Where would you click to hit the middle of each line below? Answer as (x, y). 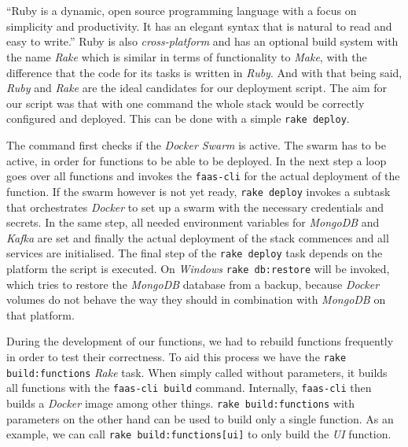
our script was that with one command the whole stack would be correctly (186, 103)
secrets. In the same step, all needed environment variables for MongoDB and (193, 222)
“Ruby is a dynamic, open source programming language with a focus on (182, 11)
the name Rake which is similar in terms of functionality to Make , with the (187, 56)
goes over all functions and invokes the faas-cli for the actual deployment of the (203, 176)
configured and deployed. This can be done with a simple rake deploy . (178, 118)
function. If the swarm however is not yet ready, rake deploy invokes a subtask (198, 191)
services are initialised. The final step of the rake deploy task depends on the (195, 253)
